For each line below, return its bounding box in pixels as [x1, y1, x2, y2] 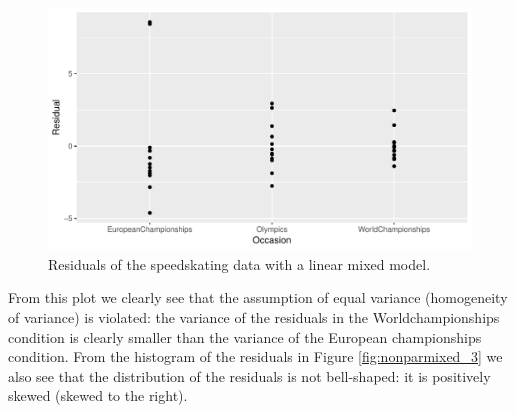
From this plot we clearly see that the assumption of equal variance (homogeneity [8, 287, 508, 308]
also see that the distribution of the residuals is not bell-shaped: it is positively [8, 365, 491, 386]
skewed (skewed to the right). [8, 385, 188, 406]
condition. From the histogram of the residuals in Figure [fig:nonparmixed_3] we [8, 346, 503, 367]
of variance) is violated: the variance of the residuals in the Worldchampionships [8, 307, 500, 327]
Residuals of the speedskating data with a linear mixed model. [48, 253, 431, 274]
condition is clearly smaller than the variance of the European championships [8, 326, 482, 347]
